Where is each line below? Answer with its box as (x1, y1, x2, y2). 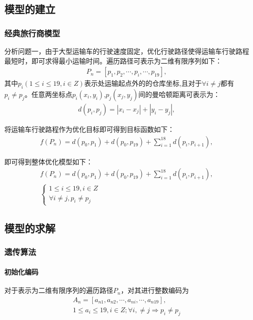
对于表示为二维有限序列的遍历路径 (4, 285, 113, 295)
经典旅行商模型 (4, 27, 60, 39)
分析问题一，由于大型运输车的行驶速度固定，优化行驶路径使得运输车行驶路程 (4, 46, 249, 56)
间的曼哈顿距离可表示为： (138, 89, 220, 99)
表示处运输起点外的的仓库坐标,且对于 (84, 78, 202, 88)
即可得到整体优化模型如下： (4, 156, 93, 166)
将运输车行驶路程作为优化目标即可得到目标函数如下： (4, 124, 174, 134)
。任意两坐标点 (24, 89, 72, 99)
